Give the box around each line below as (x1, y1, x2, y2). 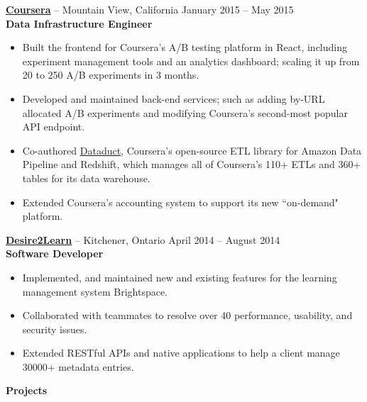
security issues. (22, 321, 87, 336)
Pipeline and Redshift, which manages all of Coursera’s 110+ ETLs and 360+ (22, 157, 361, 172)
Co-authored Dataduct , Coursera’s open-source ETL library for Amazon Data (22, 143, 362, 157)
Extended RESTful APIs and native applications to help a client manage (22, 345, 340, 360)
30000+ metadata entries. (22, 359, 134, 374)
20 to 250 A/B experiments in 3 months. (22, 67, 199, 82)
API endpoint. (22, 119, 85, 134)
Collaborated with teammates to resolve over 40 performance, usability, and (22, 308, 353, 323)
